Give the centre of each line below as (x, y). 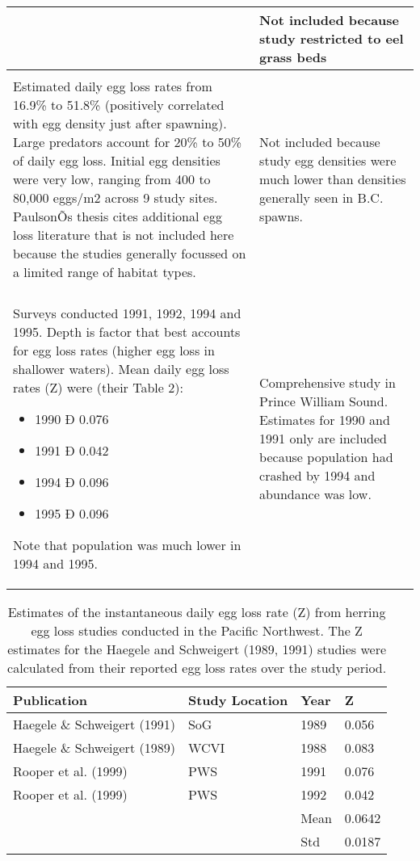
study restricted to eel (332, 38)
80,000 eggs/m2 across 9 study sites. (115, 197)
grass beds (293, 57)
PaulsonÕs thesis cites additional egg (118, 216)
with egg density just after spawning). (120, 123)
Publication (50, 700)
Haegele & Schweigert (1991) (94, 724)
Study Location (238, 700)
